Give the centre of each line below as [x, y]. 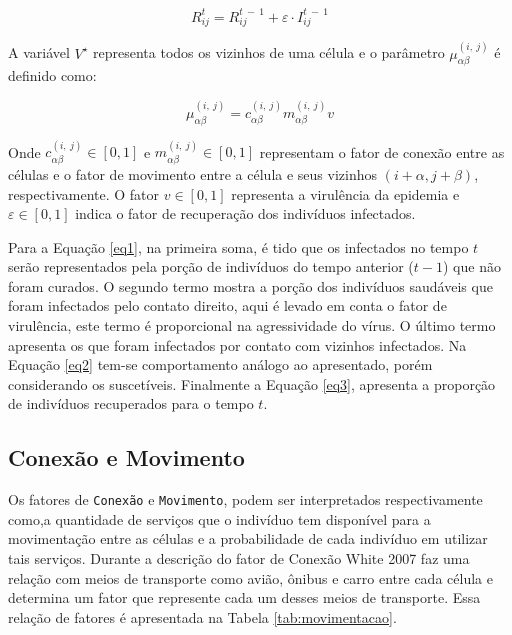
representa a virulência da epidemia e [345, 193]
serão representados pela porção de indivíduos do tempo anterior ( [211, 266]
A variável [39, 52]
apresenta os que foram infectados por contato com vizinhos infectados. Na [237, 344]
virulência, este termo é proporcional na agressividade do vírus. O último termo [252, 325]
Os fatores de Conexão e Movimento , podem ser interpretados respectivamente [245, 499]
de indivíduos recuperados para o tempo [131, 403]
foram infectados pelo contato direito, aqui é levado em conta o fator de [227, 305]
